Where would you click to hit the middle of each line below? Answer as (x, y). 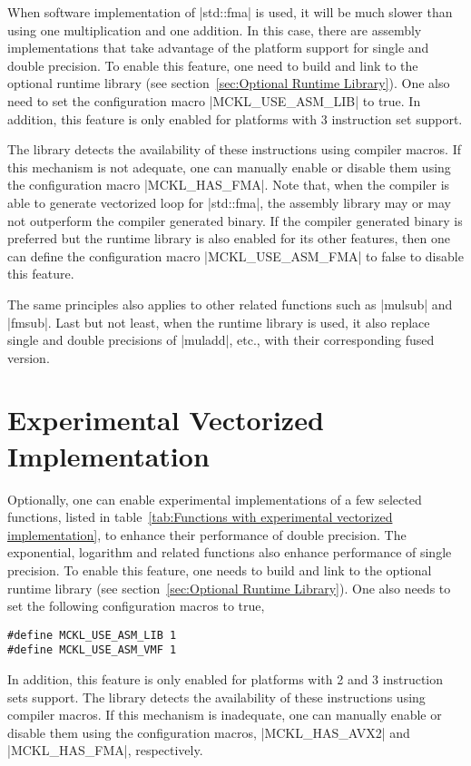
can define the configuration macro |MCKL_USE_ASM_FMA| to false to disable (235, 255)
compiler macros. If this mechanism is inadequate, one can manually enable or (225, 715)
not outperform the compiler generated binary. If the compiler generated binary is (235, 220)
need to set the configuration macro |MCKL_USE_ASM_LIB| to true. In (214, 100)
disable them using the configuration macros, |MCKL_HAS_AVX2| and (209, 732)
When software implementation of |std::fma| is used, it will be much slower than (230, 12)
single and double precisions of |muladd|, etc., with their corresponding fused (221, 340)
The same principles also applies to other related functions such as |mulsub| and (230, 304)
